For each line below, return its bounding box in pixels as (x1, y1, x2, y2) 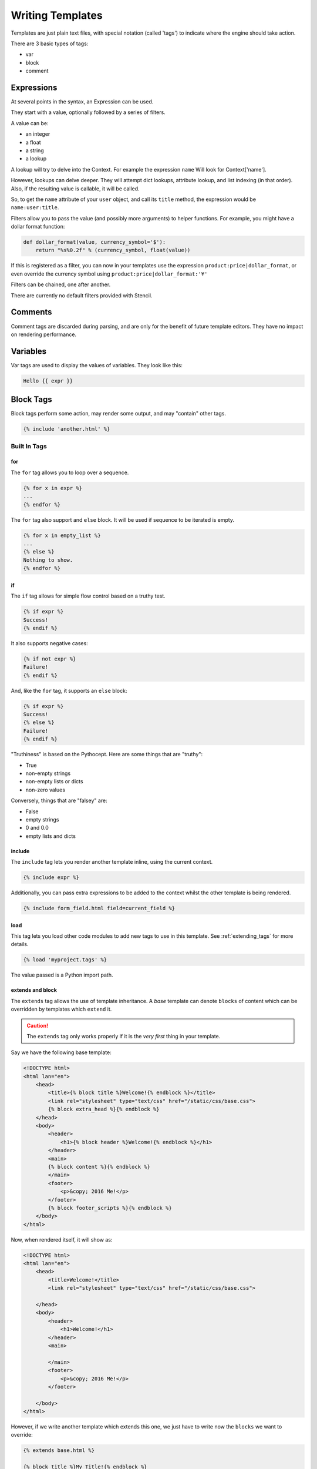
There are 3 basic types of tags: (11, 40, 89, 47)
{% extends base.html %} (23, 1447, 95, 1454)
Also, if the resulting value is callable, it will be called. (11, 185, 140, 192)
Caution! (26, 1022, 49, 1029)
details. (11, 941, 29, 948)
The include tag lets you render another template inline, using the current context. (11, 858, 213, 866)
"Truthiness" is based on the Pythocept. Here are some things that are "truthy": (11, 751, 203, 758)
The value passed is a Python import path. (11, 971, 113, 978)
